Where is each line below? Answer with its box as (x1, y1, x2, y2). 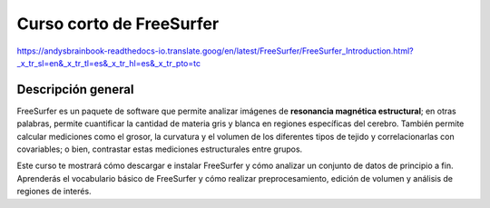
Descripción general (16, 82, 134, 97)
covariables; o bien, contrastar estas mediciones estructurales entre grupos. (16, 144, 303, 154)
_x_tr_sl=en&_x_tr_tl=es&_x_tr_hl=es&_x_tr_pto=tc (16, 57, 201, 68)
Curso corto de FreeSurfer (16, 14, 220, 34)
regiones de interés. (16, 186, 92, 197)
